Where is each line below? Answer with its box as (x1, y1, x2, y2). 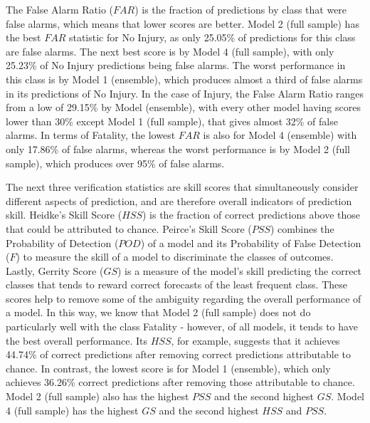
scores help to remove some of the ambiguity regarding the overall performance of (6, 291, 361, 305)
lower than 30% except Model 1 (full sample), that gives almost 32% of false (6, 113, 338, 128)
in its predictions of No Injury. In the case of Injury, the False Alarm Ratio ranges (6, 85, 364, 100)
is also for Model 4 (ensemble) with (203, 127, 357, 142)
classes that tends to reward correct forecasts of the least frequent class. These (6, 277, 348, 292)
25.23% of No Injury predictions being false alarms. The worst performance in (6, 58, 346, 73)
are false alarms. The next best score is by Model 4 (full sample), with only (6, 43, 334, 58)
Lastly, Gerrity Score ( (6, 263, 104, 278)
